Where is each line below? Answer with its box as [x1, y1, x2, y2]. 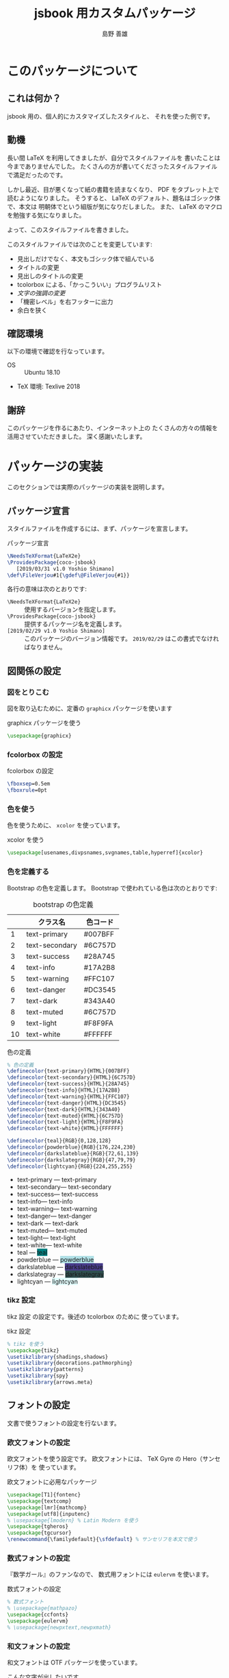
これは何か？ [7, 92, 62, 104]
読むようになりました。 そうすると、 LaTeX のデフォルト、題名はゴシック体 [7, 194, 221, 202]
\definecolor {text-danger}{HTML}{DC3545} [7, 1099, 127, 1106]
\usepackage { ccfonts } [7, 1612, 69, 1618]
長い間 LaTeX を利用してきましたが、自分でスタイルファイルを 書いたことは [7, 153, 221, 162]
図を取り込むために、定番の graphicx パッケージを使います [7, 704, 173, 712]
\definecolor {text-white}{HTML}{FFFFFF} [7, 1125, 124, 1132]
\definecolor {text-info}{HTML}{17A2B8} [7, 1087, 121, 1094]
